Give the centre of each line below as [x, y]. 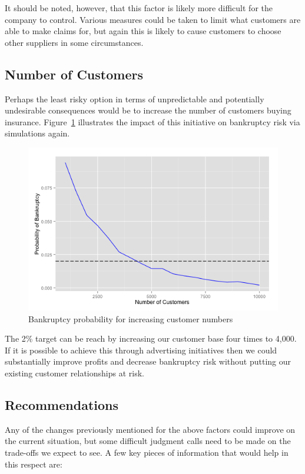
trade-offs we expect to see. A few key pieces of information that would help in [147, 453]
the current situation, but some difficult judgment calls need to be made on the [148, 441]
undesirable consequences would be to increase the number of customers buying [148, 110]
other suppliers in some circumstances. [74, 42]
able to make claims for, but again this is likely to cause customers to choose [143, 31]
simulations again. [37, 133]
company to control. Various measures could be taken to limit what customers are [153, 19]
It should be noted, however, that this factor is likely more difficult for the [139, 8]
